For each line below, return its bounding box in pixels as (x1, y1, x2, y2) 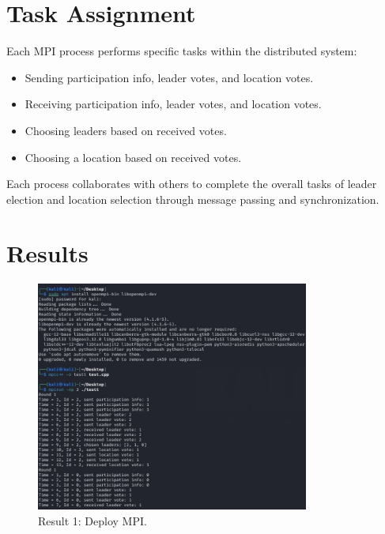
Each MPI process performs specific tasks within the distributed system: (6, 43, 357, 59)
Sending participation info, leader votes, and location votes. (25, 69, 314, 85)
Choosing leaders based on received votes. (25, 122, 227, 138)
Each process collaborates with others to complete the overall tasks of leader (6, 175, 377, 192)
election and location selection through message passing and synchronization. (6, 190, 379, 207)
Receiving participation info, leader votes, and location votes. (25, 96, 322, 112)
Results (6, 237, 89, 269)
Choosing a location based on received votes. (25, 149, 242, 165)
